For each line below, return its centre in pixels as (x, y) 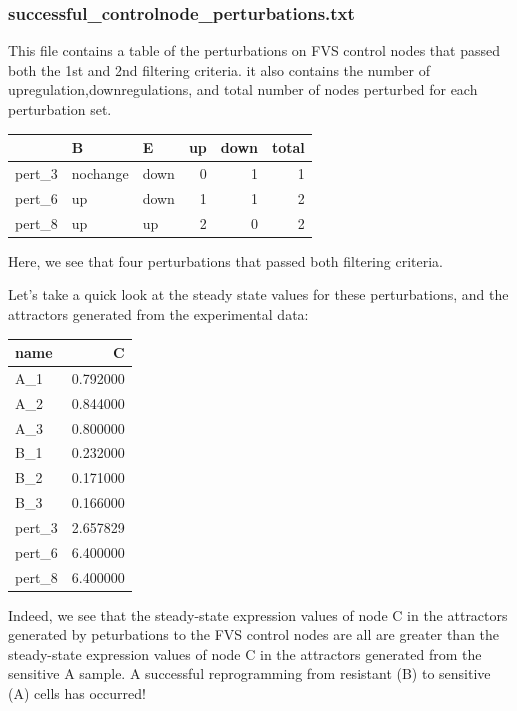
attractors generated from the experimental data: (158, 313)
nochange (100, 172)
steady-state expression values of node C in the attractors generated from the (245, 653)
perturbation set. (60, 109)
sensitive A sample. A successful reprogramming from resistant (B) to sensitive (249, 673)
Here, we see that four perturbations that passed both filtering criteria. (225, 260)
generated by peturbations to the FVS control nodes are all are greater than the (254, 634)
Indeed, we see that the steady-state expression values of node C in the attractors (258, 614)
